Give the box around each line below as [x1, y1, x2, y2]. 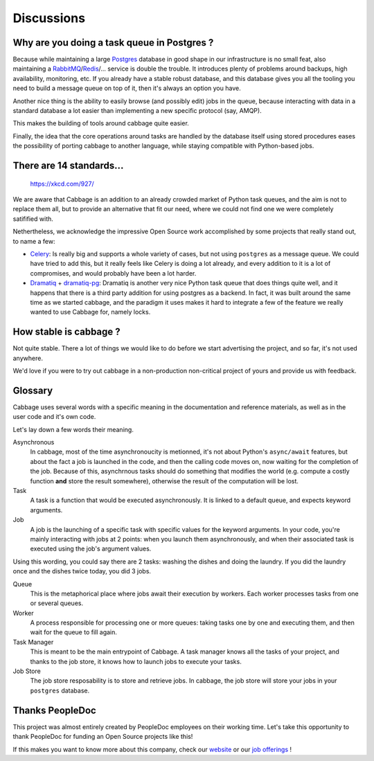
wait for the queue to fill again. [30, 628, 118, 636]
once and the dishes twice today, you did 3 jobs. [12, 567, 152, 575]
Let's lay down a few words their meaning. [12, 425, 134, 433]
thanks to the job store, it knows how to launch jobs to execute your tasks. [30, 657, 242, 665]
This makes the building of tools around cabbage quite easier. [12, 119, 190, 127]
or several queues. [30, 599, 83, 607]
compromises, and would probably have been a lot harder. [30, 269, 197, 277]
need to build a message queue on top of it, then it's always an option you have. [12, 84, 242, 93]
